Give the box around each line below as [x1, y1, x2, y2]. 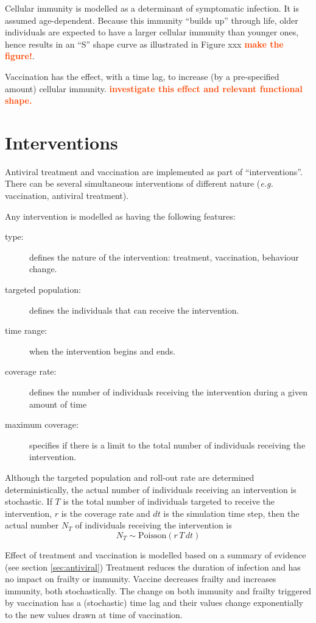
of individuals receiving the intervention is [75, 519, 232, 531]
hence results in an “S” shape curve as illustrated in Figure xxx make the [5, 37, 284, 50]
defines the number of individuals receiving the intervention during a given [29, 386, 307, 398]
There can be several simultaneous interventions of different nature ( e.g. [5, 177, 273, 190]
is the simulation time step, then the [163, 506, 300, 519]
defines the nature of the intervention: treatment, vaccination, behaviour [29, 250, 299, 263]
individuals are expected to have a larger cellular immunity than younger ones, [5, 26, 299, 38]
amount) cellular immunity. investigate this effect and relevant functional [5, 82, 303, 95]
